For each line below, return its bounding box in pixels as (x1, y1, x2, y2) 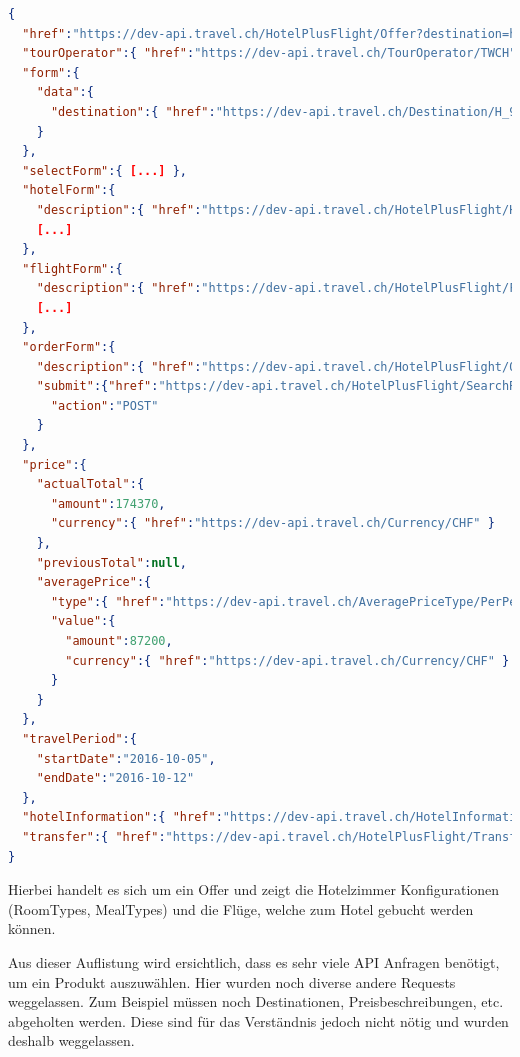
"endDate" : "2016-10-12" (36, 771, 195, 786)
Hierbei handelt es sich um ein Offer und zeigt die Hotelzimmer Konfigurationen (8, 879, 500, 900)
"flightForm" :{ (22, 261, 123, 276)
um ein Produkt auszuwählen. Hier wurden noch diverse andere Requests (8, 971, 456, 992)
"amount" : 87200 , (65, 634, 173, 648)
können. (8, 918, 56, 939)
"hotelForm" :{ (22, 183, 116, 198)
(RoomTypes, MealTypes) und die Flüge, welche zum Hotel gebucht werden (8, 898, 474, 919)
